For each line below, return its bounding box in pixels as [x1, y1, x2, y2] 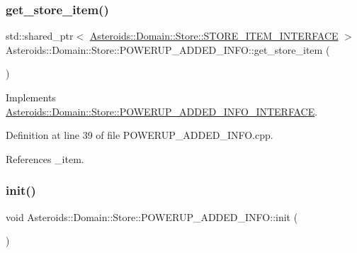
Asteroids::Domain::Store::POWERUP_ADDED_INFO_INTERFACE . [6, 103, 318, 118]
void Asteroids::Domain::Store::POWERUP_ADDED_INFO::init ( [6, 209, 298, 224]
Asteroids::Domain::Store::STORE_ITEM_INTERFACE [89, 28, 339, 43]
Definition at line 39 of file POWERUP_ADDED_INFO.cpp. [6, 128, 273, 142]
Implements [6, 90, 56, 104]
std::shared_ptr [6, 28, 74, 43]
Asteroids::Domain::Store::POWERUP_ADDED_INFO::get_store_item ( [6, 42, 330, 57]
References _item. [6, 151, 84, 166]
